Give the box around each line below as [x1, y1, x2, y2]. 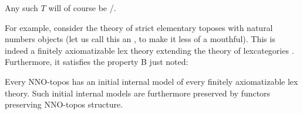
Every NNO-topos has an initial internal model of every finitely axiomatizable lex [5, 75, 298, 87]
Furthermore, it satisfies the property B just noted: [5, 56, 188, 68]
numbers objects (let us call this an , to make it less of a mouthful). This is [5, 33, 275, 45]
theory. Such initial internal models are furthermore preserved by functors [5, 87, 271, 99]
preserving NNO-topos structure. [5, 98, 123, 110]
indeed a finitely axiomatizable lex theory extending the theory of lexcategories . [5, 44, 294, 56]
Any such [5, 2, 38, 13]
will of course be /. [48, 2, 116, 13]
